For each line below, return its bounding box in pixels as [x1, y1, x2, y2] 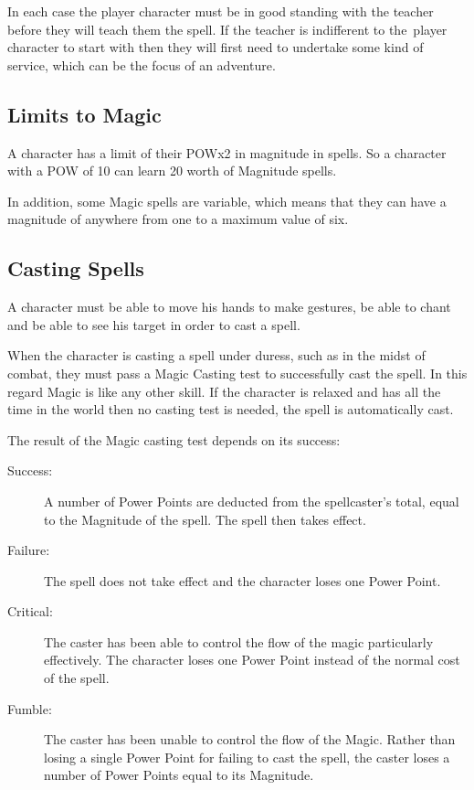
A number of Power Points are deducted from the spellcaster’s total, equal [44, 491, 459, 510]
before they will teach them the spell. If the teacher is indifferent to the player [7, 19, 448, 38]
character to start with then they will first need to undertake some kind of [7, 37, 424, 57]
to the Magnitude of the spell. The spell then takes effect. [44, 509, 366, 528]
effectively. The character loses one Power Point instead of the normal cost [44, 650, 460, 669]
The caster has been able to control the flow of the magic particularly [44, 632, 434, 651]
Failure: [7, 540, 50, 560]
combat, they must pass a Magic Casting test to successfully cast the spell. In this [7, 363, 468, 382]
